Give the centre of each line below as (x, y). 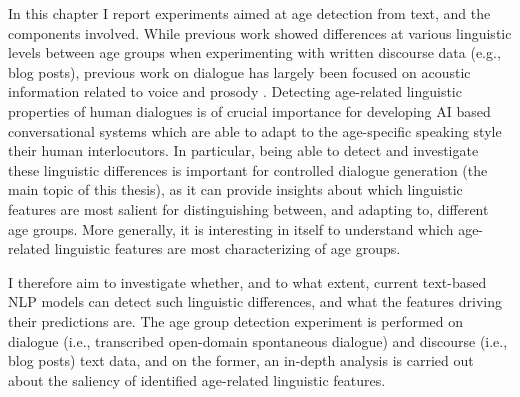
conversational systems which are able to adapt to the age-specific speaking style (255, 130)
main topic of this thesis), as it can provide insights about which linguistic (235, 189)
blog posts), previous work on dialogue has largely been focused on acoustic (239, 71)
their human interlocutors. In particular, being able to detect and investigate (243, 150)
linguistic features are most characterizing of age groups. (227, 248)
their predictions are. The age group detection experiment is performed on (236, 320)
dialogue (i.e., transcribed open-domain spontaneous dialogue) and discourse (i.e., (258, 340)
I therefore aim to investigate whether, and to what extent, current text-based (247, 281)
